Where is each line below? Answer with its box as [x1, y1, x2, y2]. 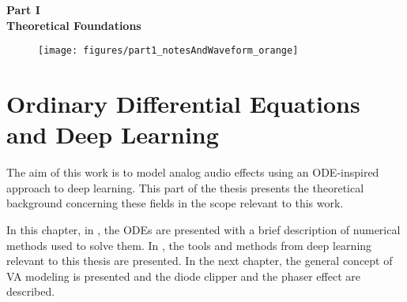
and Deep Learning [6, 118, 219, 151]
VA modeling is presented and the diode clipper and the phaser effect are [6, 267, 360, 284]
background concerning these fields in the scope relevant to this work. [6, 195, 344, 211]
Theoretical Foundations [6, 17, 141, 33]
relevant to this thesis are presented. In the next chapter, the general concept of [6, 252, 393, 269]
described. [6, 283, 55, 300]
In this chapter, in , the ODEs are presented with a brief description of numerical [6, 221, 401, 237]
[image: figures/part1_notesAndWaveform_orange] [38, 45, 299, 57]
